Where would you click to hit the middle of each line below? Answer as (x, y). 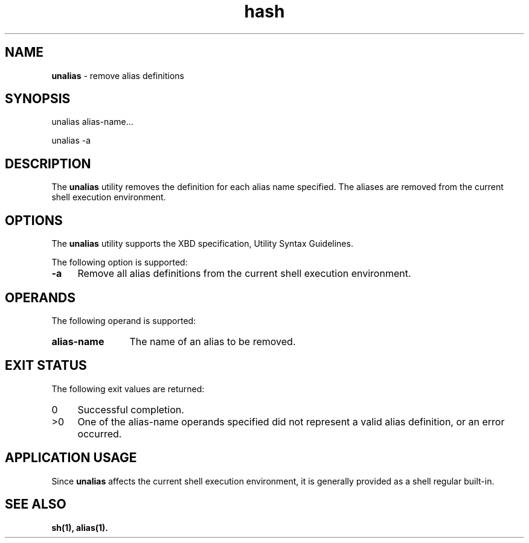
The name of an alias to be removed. (213, 341)
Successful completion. (131, 409)
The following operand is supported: (124, 320)
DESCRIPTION (48, 164)
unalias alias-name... (92, 122)
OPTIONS (34, 220)
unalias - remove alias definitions (118, 75)
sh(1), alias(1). (80, 527)
